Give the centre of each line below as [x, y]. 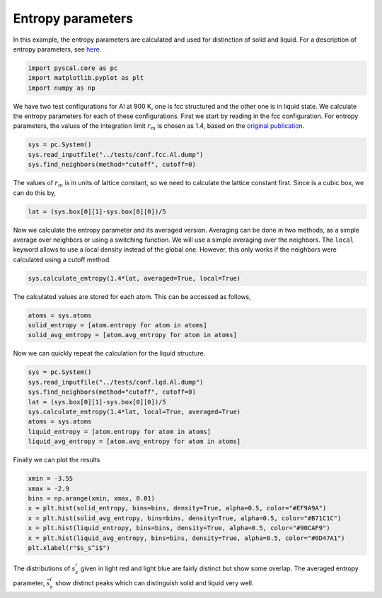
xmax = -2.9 [49, 488]
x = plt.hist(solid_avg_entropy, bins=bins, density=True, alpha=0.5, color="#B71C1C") [185, 518]
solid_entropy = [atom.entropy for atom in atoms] [118, 326]
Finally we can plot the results [57, 460]
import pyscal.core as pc [73, 68]
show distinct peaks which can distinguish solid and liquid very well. [154, 583]
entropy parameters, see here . [57, 49]
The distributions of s [44, 568]
